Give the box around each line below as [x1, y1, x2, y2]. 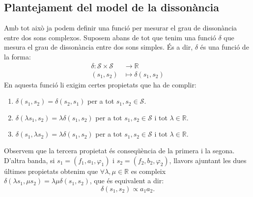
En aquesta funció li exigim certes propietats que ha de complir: [4, 79, 197, 89]
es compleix [131, 166, 166, 176]
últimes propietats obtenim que [4, 166, 98, 176]
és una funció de [200, 42, 249, 52]
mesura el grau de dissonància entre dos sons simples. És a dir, [4, 42, 193, 52]
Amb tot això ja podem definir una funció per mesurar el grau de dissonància [4, 23, 237, 33]
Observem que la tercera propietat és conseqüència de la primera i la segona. [4, 145, 235, 156]
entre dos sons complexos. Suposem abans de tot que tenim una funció [4, 32, 216, 42]
